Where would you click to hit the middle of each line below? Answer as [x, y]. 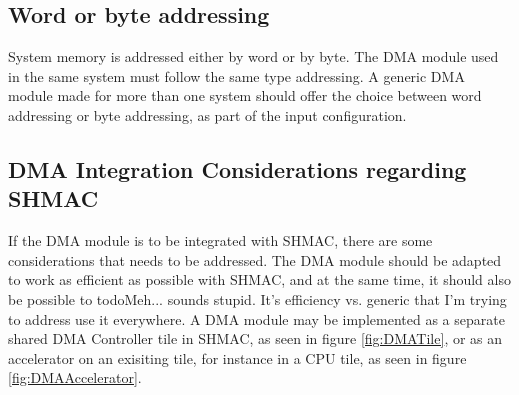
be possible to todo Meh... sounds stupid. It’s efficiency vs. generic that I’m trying [257, 298]
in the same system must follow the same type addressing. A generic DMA [236, 75]
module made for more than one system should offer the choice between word [245, 95]
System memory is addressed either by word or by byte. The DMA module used [253, 56]
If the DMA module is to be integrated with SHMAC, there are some [220, 240]
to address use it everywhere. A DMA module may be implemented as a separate [256, 318]
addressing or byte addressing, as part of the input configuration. [207, 114]
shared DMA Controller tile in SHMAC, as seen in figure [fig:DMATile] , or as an [255, 338]
